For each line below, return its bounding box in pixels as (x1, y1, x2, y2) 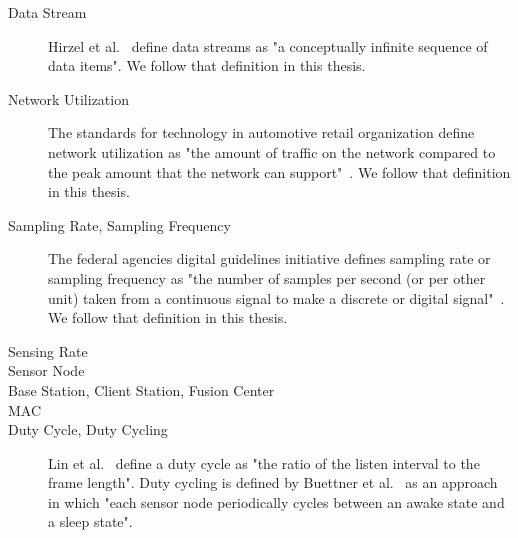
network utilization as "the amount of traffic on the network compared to (48, 141, 496, 162)
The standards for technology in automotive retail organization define (48, 122, 475, 143)
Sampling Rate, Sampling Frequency (8, 214, 231, 235)
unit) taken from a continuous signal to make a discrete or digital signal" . (48, 287, 505, 308)
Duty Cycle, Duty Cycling (8, 419, 168, 440)
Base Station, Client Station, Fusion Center (8, 379, 275, 400)
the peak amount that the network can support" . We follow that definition (48, 161, 511, 182)
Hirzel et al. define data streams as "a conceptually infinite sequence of (48, 35, 488, 56)
